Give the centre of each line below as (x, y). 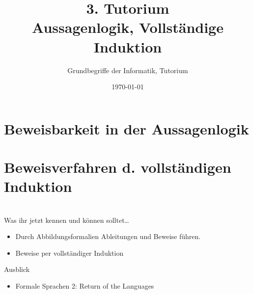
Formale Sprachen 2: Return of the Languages (85, 286)
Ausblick (17, 269)
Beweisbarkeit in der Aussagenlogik (126, 128)
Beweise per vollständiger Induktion (70, 253)
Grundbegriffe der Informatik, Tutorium (128, 70)
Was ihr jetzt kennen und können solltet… (67, 220)
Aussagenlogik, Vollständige (128, 27)
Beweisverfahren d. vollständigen (118, 167)
